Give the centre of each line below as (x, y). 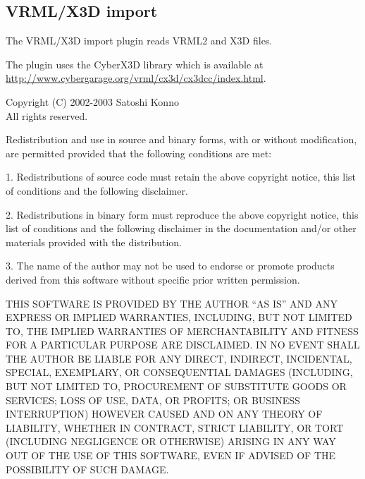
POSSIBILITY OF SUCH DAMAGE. (87, 469)
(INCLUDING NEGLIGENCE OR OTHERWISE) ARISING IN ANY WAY (171, 441)
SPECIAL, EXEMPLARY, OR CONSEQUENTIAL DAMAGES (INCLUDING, (179, 372)
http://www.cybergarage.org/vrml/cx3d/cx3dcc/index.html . (136, 78)
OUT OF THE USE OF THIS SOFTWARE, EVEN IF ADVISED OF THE (171, 455)
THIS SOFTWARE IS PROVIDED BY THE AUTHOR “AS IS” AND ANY (172, 303)
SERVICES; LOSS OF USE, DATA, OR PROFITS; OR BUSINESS (153, 400)
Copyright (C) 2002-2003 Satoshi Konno (92, 101)
